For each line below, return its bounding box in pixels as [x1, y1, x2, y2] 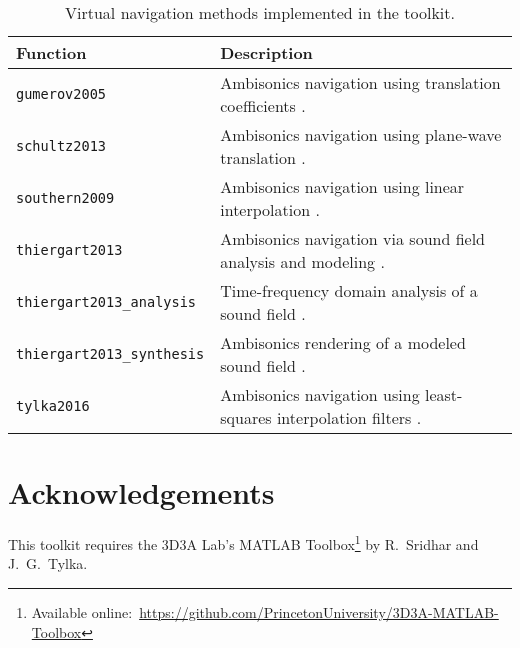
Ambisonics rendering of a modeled [220, 331, 466, 354]
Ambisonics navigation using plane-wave [220, 123, 502, 146]
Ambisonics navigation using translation [220, 71, 501, 94]
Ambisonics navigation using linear [220, 175, 465, 198]
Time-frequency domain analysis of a [220, 279, 478, 302]
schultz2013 [16, 138, 107, 154]
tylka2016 [16, 398, 90, 414]
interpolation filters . [276, 406, 422, 429]
